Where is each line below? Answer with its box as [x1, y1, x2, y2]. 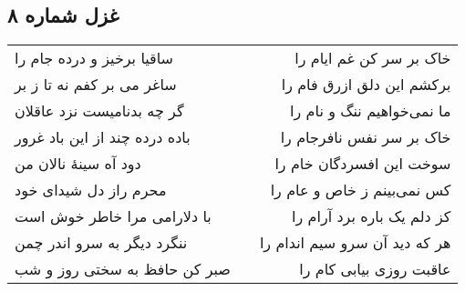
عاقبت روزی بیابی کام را [299, 258, 451, 280]
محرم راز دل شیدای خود [15, 179, 167, 201]
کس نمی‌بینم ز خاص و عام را [270, 179, 451, 201]
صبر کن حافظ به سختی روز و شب [15, 258, 231, 280]
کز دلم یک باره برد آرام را [292, 206, 451, 227]
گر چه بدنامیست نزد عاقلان [15, 100, 184, 122]
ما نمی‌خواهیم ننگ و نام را [290, 100, 451, 122]
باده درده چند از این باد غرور [15, 126, 191, 148]
